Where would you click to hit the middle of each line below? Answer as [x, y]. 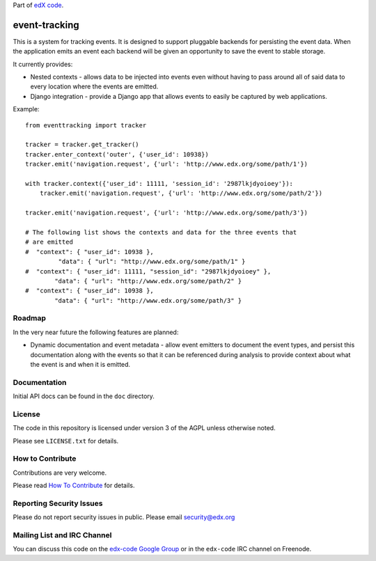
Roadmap [30, 318]
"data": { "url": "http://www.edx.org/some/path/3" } [148, 300]
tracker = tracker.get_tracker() [82, 145]
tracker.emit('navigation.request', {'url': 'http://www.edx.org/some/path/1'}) [167, 164]
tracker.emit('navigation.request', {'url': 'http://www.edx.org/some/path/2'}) [181, 193]
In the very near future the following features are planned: [96, 332]
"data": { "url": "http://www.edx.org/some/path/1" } [152, 262]
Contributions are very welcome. [60, 473]
